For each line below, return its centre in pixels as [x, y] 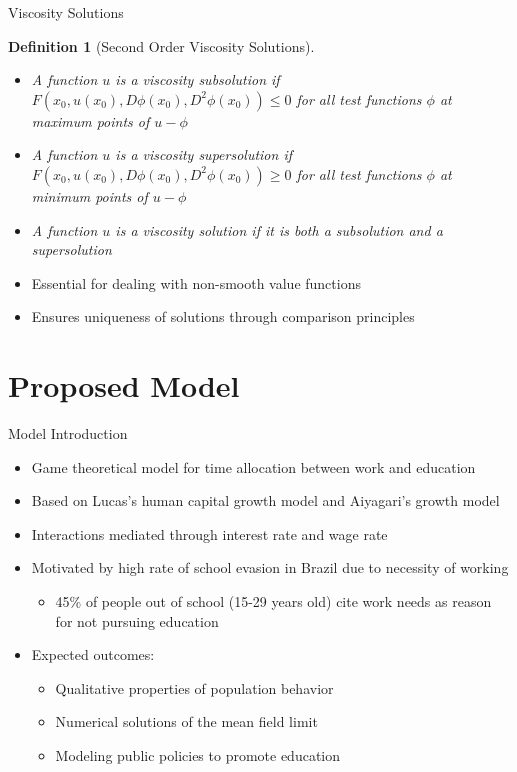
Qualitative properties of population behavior [194, 687]
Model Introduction [68, 433]
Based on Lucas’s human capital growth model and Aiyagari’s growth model [265, 500]
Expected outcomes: [93, 654]
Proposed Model [124, 385]
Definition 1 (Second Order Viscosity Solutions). [161, 45]
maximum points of [90, 120]
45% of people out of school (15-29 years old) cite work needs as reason [273, 601]
